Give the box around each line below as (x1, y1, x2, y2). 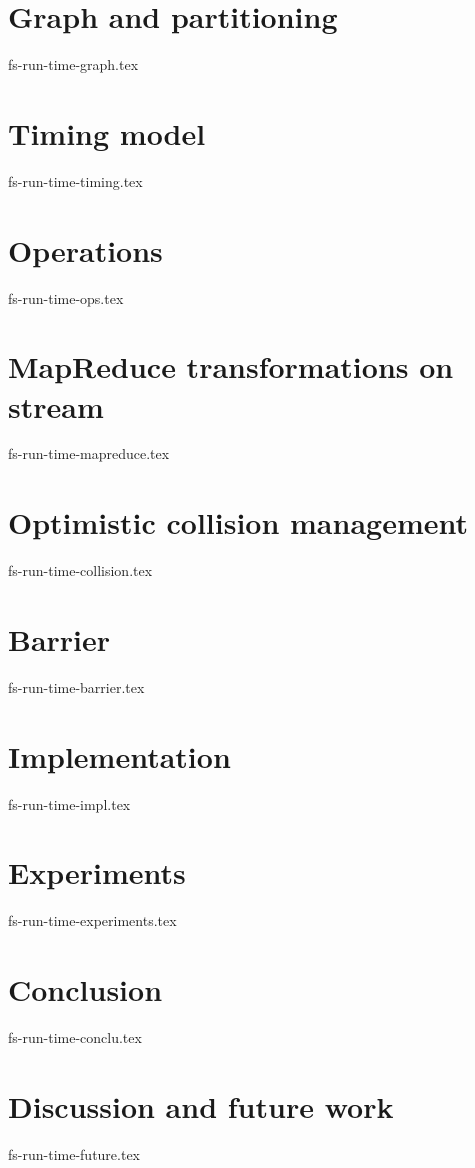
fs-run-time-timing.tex (8, 170, 143, 191)
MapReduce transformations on (8, 346, 454, 387)
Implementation (8, 735, 231, 776)
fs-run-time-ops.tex (8, 287, 124, 308)
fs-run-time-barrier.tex (8, 676, 145, 697)
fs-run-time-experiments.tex (8, 910, 177, 931)
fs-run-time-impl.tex (8, 793, 131, 814)
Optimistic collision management (8, 502, 469, 543)
